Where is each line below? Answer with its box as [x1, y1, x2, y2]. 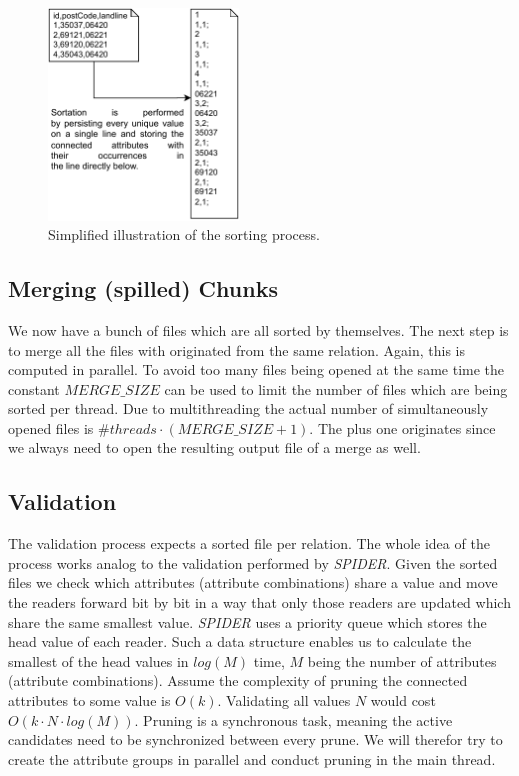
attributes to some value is [8, 690, 171, 711]
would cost [370, 690, 436, 711]
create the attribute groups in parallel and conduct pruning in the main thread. [8, 748, 496, 769]
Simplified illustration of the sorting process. [48, 224, 320, 245]
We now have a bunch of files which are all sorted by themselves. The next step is [8, 319, 509, 340]
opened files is [8, 417, 94, 438]
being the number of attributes [307, 650, 497, 671]
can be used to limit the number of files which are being [164, 378, 508, 399]
